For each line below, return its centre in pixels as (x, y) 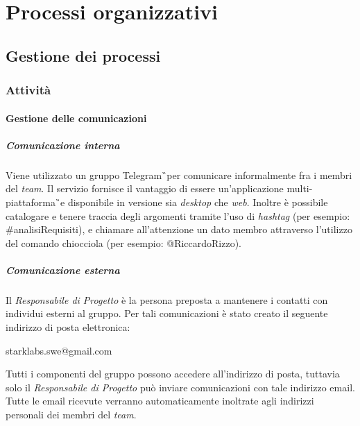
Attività (28, 90)
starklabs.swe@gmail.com (59, 350)
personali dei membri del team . (71, 415)
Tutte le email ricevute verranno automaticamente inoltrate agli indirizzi (160, 401)
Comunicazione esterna (63, 270)
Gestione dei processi (83, 55)
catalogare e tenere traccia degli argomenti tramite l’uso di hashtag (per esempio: (178, 215)
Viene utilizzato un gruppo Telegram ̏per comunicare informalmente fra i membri (179, 174)
